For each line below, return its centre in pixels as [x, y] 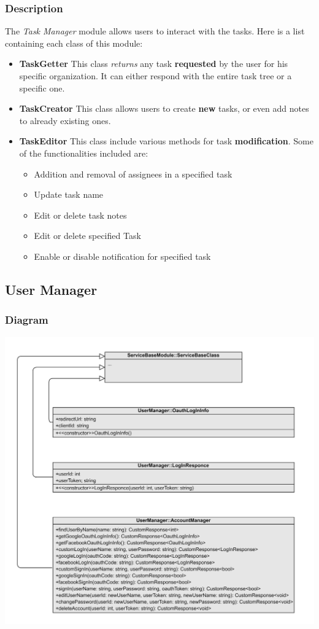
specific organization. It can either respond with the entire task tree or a [156, 76]
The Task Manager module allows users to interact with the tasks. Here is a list [155, 31]
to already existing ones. [65, 120]
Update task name [69, 194]
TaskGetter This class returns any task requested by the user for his [154, 64]
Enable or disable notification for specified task [122, 256]
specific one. [42, 88]
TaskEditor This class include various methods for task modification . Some [166, 141]
